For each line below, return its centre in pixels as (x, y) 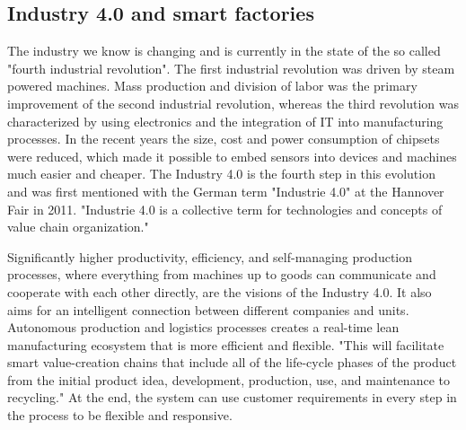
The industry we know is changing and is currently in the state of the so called (224, 51)
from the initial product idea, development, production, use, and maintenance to (229, 379)
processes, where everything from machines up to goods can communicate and (222, 274)
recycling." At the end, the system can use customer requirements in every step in (232, 397)
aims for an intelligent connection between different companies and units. (208, 309)
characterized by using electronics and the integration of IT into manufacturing (225, 121)
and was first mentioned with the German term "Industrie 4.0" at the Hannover (226, 191)
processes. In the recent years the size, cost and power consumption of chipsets (224, 139)
